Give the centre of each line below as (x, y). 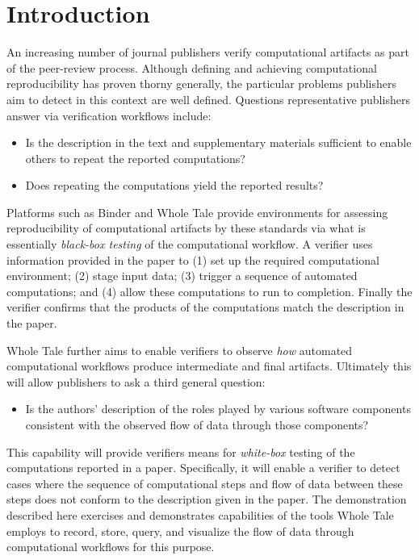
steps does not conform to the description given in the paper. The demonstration (207, 499)
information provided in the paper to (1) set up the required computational (193, 259)
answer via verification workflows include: (109, 115)
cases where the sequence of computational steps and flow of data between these (205, 483)
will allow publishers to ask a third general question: (136, 381)
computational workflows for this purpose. (111, 547)
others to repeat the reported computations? (135, 158)
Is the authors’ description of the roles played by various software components (218, 409)
